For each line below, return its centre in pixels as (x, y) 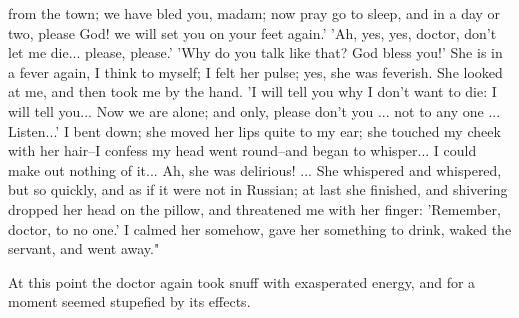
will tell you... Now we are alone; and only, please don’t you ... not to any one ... (254, 110)
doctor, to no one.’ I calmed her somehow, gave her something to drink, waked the (260, 228)
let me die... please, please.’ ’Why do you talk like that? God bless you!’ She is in (255, 52)
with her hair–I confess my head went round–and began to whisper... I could (242, 150)
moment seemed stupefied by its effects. (129, 301)
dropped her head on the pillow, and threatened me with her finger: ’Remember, (254, 208)
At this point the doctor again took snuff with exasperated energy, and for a (242, 281)
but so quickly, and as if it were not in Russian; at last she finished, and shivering (258, 189)
